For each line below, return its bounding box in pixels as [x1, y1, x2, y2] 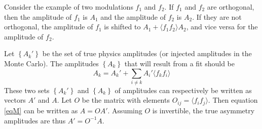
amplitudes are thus [4, 115, 66, 125]
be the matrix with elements [82, 95, 170, 105]
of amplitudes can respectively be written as [115, 84, 252, 95]
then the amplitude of [4, 11, 72, 22]
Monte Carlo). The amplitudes [4, 58, 99, 68]
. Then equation [208, 95, 258, 105]
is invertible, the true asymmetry [152, 105, 255, 115]
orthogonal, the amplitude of [4, 21, 93, 32]
